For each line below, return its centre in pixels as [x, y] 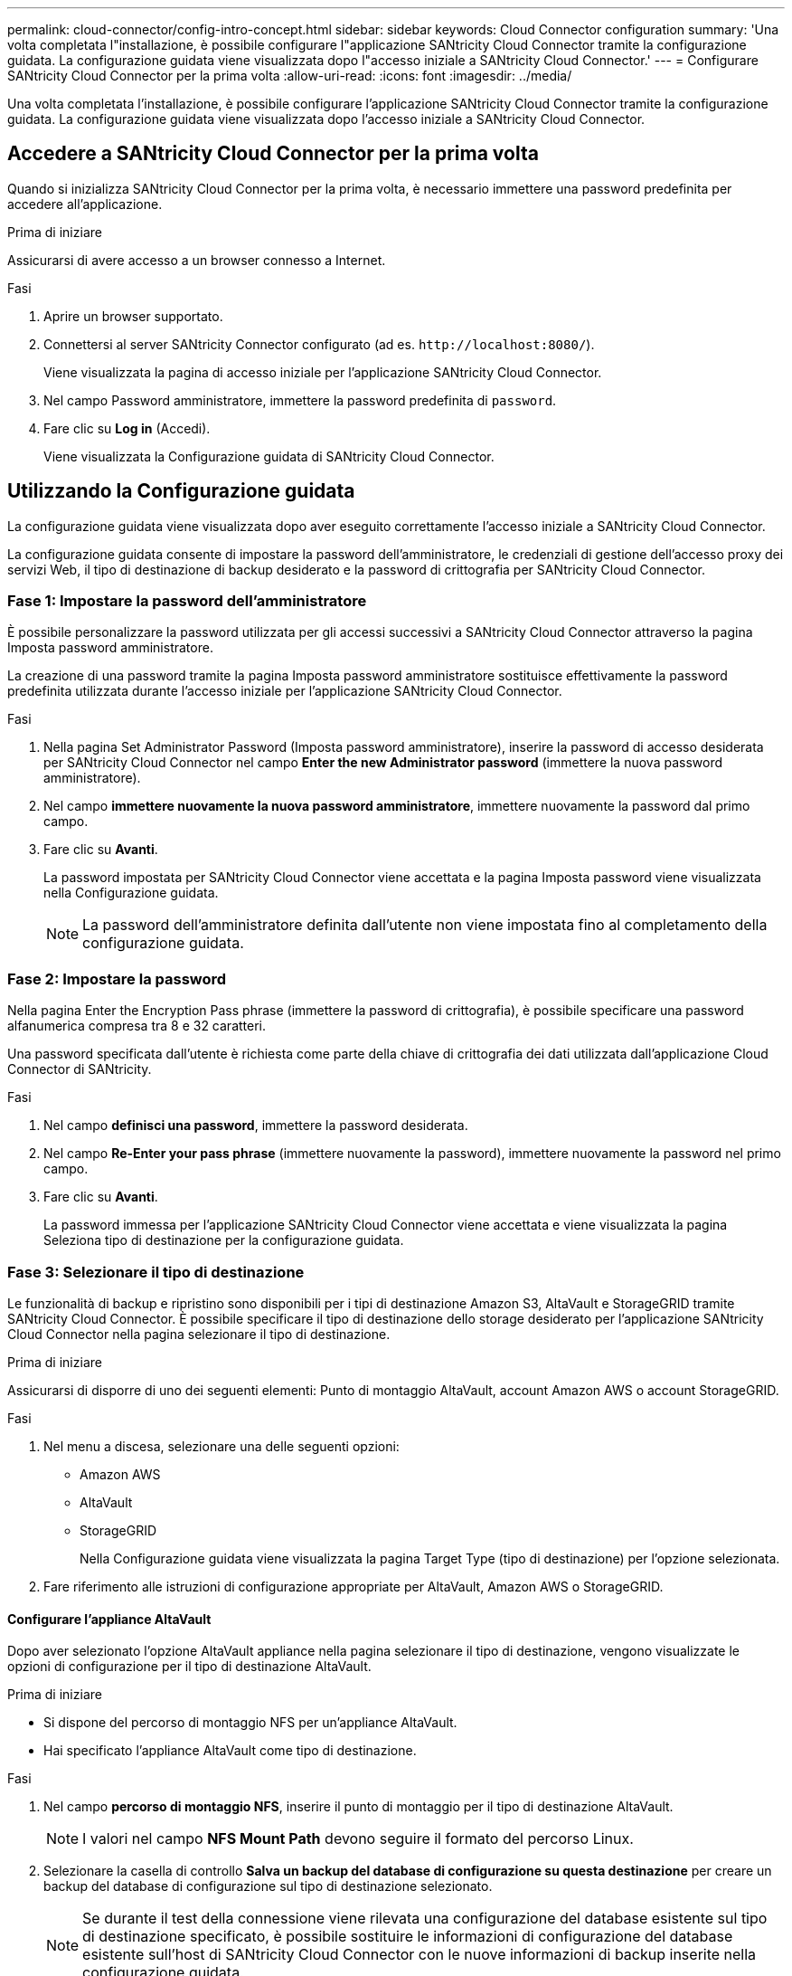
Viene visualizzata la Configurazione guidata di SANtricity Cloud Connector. [269, 456]
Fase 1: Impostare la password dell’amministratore [187, 601]
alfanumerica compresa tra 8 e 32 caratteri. [137, 1026]
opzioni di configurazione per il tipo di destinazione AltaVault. [189, 1667]
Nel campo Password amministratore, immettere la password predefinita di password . [300, 400]
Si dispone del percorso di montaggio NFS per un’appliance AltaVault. [250, 1723]
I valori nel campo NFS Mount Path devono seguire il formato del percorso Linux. [358, 1839]
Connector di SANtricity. [80, 1069]
